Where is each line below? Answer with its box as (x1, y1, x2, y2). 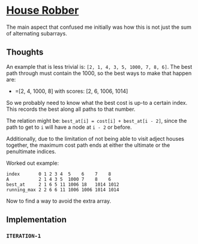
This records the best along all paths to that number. (6, 106, 136, 113)
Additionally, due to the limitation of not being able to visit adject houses (6, 135, 185, 142)
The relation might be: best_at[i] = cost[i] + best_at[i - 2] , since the (6, 117, 187, 124)
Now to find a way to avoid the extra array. (6, 197, 112, 204)
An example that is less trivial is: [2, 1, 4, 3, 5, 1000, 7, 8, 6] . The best (6, 63, 193, 70)
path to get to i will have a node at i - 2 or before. (6, 123, 132, 131)
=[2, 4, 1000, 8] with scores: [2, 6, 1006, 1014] (14, 88, 128, 95)
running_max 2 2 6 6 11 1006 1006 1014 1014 (6, 186, 119, 192)
